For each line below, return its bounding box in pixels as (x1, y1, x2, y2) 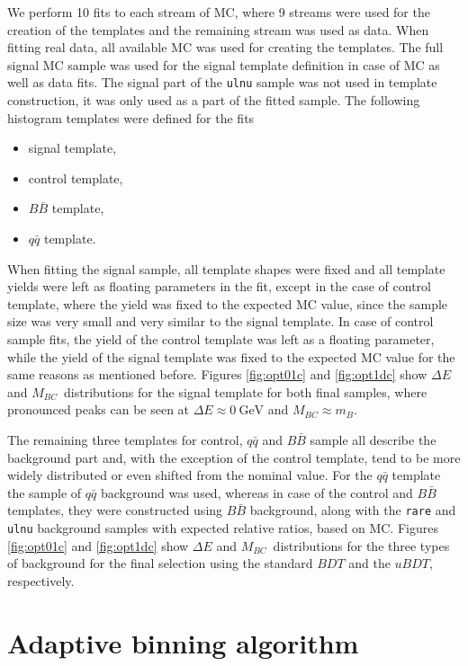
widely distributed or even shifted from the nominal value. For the (7, 466, 373, 484)
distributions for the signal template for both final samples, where (64, 382, 427, 401)
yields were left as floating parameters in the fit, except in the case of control (7, 277, 431, 296)
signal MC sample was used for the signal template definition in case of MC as (7, 55, 440, 74)
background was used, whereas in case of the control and (100, 483, 413, 502)
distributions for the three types (273, 536, 450, 555)
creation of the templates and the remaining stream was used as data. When (7, 20, 429, 39)
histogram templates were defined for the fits (7, 108, 255, 127)
